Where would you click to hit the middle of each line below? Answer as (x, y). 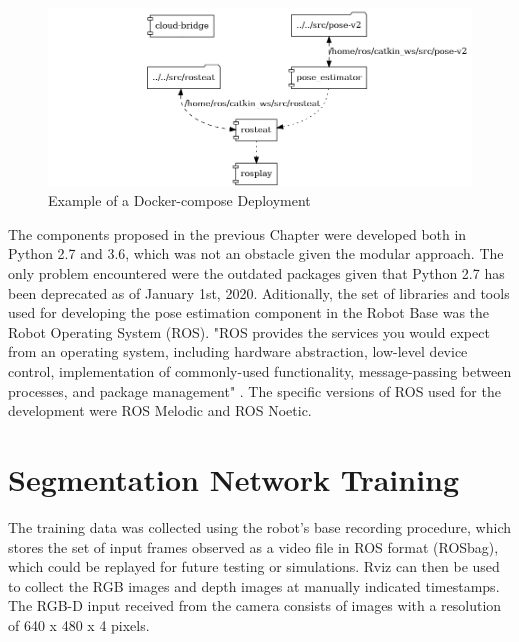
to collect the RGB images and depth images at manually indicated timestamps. (254, 585)
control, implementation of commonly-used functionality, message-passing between (260, 371)
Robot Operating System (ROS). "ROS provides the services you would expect (249, 331)
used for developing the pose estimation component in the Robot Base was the (249, 312)
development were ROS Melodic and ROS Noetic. (160, 410)
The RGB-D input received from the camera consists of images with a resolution (255, 605)
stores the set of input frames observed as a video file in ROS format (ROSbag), (253, 546)
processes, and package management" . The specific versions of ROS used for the (254, 390)
